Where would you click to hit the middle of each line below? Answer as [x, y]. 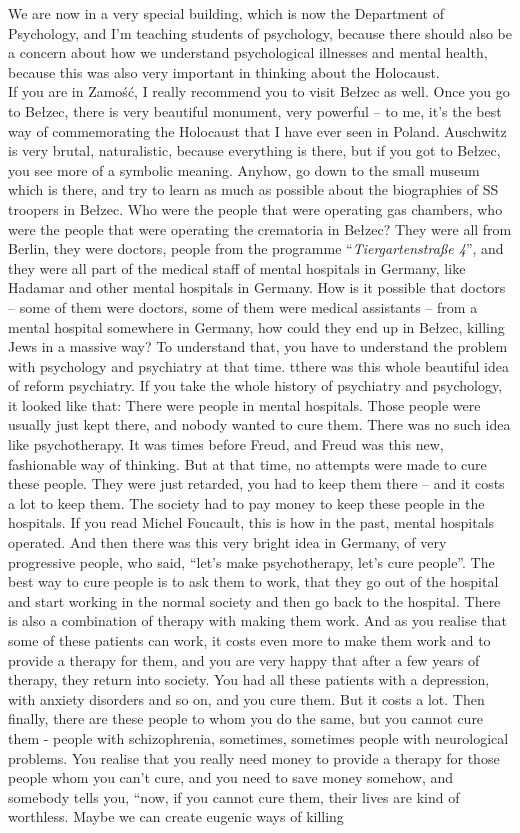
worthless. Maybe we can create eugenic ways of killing [176, 816]
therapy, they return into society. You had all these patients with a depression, [249, 679]
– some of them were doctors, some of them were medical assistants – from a [243, 306]
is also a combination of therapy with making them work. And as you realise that [257, 620]
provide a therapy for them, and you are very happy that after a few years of [244, 659]
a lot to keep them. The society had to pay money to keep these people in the [246, 502]
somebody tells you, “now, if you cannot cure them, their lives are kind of [234, 796]
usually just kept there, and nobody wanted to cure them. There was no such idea [259, 424]
